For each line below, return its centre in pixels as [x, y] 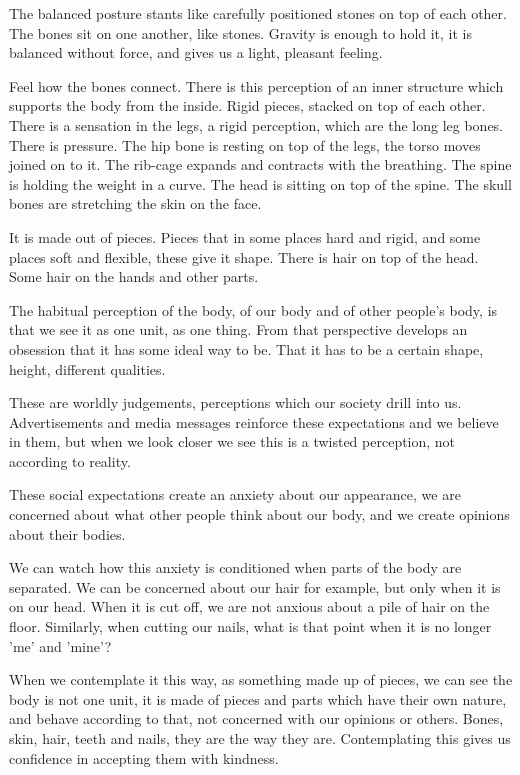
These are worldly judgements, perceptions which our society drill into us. [235, 402]
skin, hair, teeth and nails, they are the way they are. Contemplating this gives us [260, 738]
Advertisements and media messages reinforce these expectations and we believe [254, 421]
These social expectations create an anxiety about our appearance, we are [235, 494]
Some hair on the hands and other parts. [134, 276]
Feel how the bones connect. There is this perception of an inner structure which [256, 85]
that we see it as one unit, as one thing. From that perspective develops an [238, 329]
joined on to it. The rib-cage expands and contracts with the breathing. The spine [260, 164]
